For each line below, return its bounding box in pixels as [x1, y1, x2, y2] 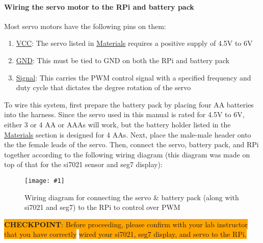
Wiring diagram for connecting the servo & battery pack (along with [24, 192, 239, 202]
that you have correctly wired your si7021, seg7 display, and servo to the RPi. [4, 229, 247, 239]
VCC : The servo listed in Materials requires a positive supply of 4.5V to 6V [16, 38, 253, 48]
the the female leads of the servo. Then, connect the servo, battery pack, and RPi [4, 139, 259, 150]
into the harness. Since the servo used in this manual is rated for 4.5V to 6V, [4, 109, 245, 120]
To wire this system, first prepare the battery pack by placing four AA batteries [4, 99, 254, 110]
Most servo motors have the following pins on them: [4, 20, 166, 31]
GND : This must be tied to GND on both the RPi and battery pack [16, 55, 229, 65]
